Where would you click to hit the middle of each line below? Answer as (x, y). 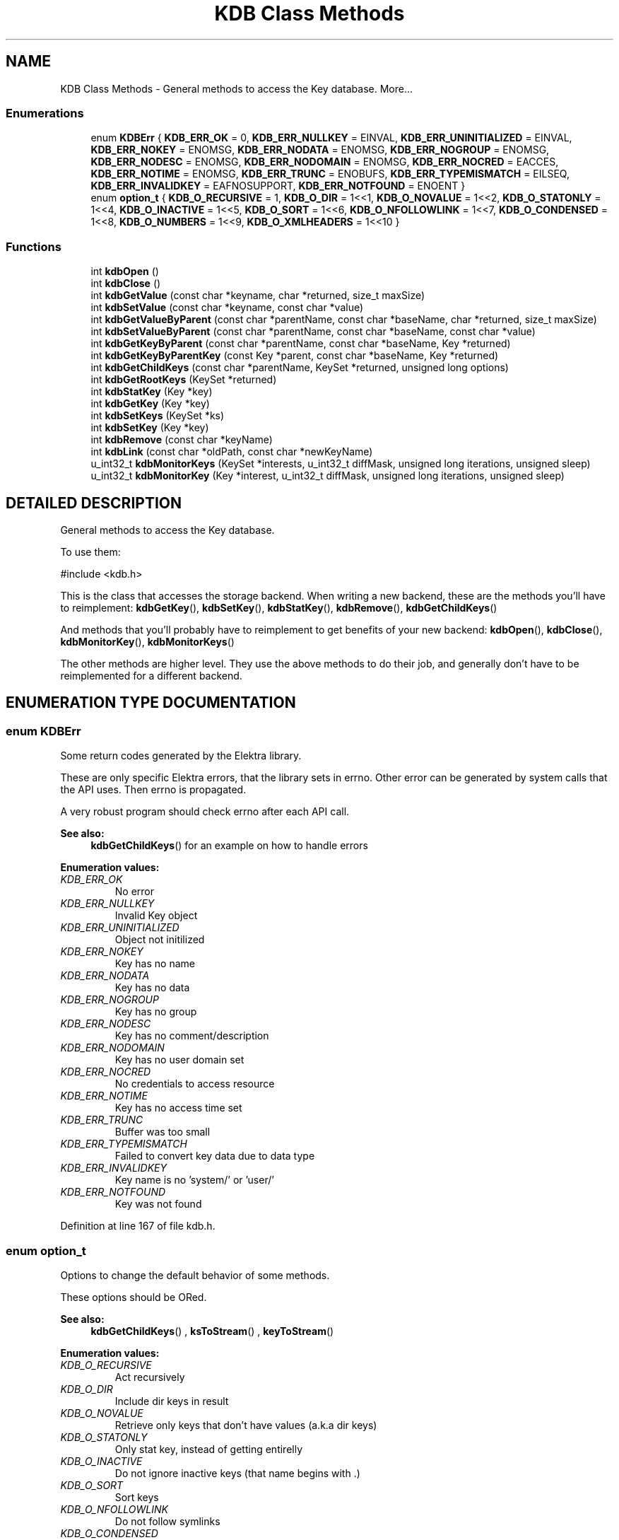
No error (135, 892)
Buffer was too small (163, 1132)
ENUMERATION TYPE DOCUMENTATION (151, 703)
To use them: (90, 552)
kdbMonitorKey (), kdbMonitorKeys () (147, 641)
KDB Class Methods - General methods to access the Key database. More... (237, 88)
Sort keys (137, 1497)
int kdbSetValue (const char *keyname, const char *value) (227, 308)
